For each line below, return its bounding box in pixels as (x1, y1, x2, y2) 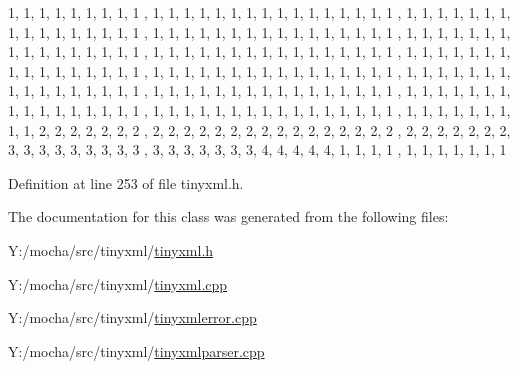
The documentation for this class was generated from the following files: (8, 206, 449, 227)
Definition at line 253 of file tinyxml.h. (8, 172, 244, 193)
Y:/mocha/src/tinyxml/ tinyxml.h (8, 239, 214, 260)
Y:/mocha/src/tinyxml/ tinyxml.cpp (8, 273, 228, 294)
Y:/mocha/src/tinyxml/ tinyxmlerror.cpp (8, 307, 257, 328)
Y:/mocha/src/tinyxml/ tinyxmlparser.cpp (8, 340, 265, 361)
